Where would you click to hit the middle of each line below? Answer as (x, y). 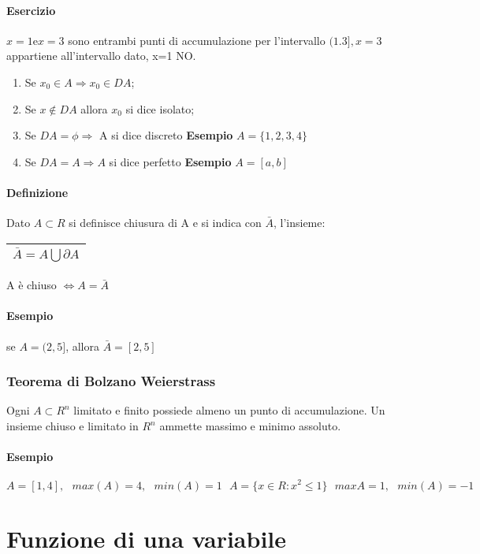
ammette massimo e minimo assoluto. (250, 426)
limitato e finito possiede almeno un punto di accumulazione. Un (229, 410)
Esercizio (31, 10)
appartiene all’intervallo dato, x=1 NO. (101, 56)
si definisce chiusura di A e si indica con (165, 223)
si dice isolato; (160, 108)
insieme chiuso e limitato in (73, 426)
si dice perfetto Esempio (170, 161)
